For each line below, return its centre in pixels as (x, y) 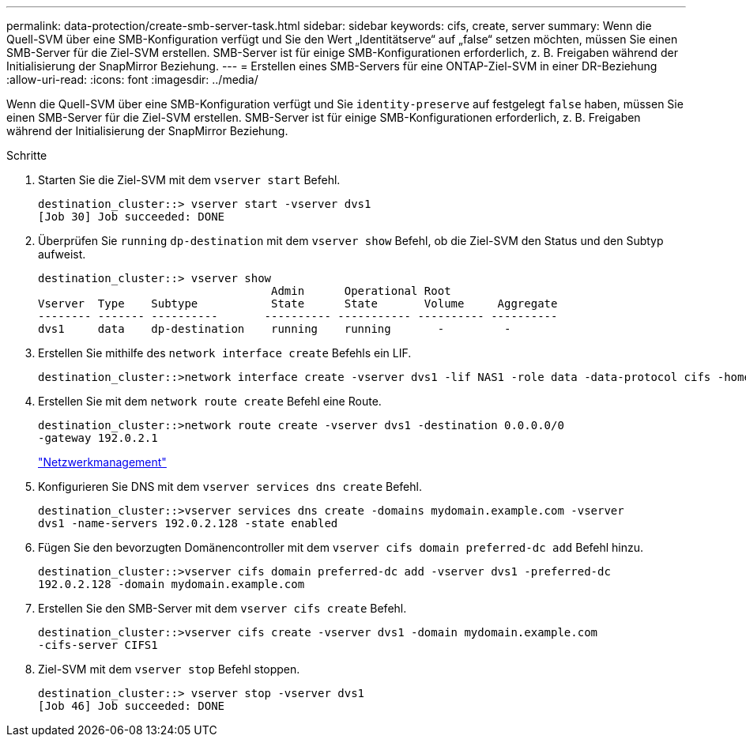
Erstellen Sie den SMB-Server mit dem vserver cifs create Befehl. (222, 608)
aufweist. (62, 254)
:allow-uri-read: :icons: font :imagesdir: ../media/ (132, 79)
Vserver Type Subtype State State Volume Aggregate (298, 304)
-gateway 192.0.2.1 (98, 438)
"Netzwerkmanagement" (102, 462)
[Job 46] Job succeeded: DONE (132, 706)
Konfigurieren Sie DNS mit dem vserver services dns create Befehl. (230, 487)
